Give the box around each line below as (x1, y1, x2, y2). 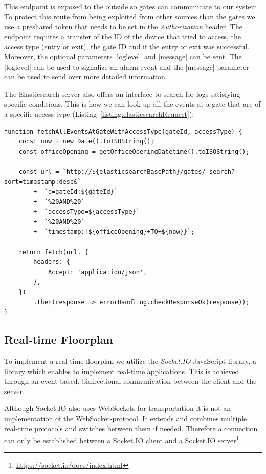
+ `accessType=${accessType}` (33, 208, 140, 216)
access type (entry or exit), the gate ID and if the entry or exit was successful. (4, 41, 250, 52)
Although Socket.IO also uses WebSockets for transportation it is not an (4, 403, 231, 414)
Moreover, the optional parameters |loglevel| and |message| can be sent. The (4, 51, 242, 61)
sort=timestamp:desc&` (4, 178, 81, 186)
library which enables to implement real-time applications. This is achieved (4, 365, 239, 376)
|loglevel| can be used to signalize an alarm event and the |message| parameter (4, 61, 249, 72)
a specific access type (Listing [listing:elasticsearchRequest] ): (4, 108, 194, 119)
